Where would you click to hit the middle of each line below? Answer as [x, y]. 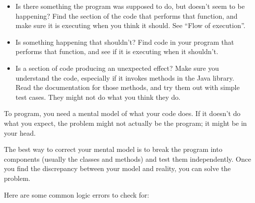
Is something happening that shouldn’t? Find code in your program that [125, 42]
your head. [20, 132]
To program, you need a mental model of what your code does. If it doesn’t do [122, 113]
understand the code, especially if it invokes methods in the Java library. [125, 77]
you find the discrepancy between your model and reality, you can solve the [117, 168]
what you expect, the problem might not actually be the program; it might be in [126, 123]
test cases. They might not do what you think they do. [98, 97]
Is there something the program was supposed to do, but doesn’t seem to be [130, 6]
